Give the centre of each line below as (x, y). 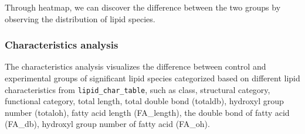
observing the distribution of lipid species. (80, 18)
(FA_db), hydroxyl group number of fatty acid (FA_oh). (107, 124)
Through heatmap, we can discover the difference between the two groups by (143, 7)
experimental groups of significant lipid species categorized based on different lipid (152, 78)
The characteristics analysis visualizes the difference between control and (135, 66)
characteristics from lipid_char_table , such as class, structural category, (138, 89)
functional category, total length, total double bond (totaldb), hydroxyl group (144, 101)
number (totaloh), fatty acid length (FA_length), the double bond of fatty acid (147, 112)
